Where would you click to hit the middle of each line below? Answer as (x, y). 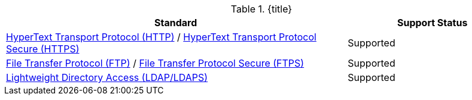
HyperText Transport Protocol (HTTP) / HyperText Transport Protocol (161, 37)
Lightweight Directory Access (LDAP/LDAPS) (107, 77)
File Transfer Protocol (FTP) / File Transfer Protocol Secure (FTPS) (155, 63)
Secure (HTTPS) (43, 49)
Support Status (432, 23)
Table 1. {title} (261, 9)
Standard (176, 23)
